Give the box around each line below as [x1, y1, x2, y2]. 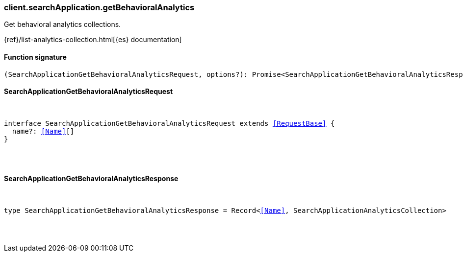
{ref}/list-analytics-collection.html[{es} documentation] [4, 35, 182, 44]
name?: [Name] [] [12, 127, 75, 135]
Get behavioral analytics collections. [4, 20, 121, 29]
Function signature [4, 52, 67, 61]
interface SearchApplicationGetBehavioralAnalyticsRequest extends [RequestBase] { [4, 119, 335, 127]
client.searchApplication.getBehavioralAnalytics [4, 2, 195, 12]
